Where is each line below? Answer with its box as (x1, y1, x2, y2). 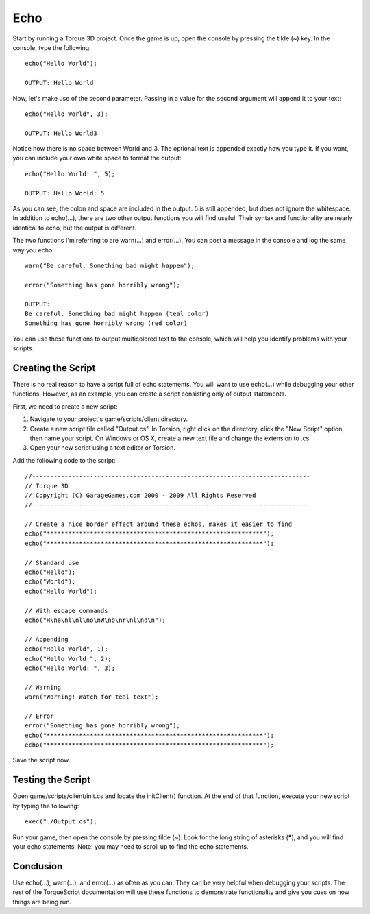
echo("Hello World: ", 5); (25, 170, 116, 178)
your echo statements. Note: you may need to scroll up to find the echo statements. (12, 842, 249, 850)
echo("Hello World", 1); (25, 645, 108, 653)
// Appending (25, 635, 69, 643)
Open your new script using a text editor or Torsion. (29, 444, 176, 452)
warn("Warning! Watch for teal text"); (25, 693, 159, 701)
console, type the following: (12, 43, 92, 51)
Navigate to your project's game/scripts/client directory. (29, 415, 188, 423)
